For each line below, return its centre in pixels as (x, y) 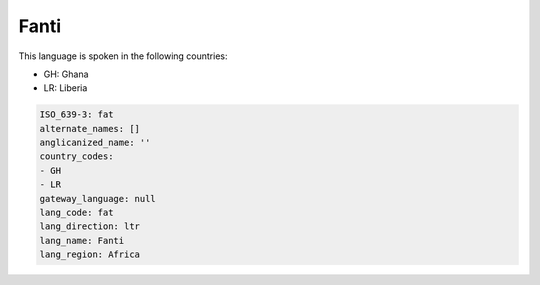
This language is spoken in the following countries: (123, 56)
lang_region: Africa (89, 254)
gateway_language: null (98, 198)
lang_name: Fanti (82, 240)
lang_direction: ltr (89, 226)
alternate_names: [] (89, 128)
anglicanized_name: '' (95, 143)
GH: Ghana (66, 74)
